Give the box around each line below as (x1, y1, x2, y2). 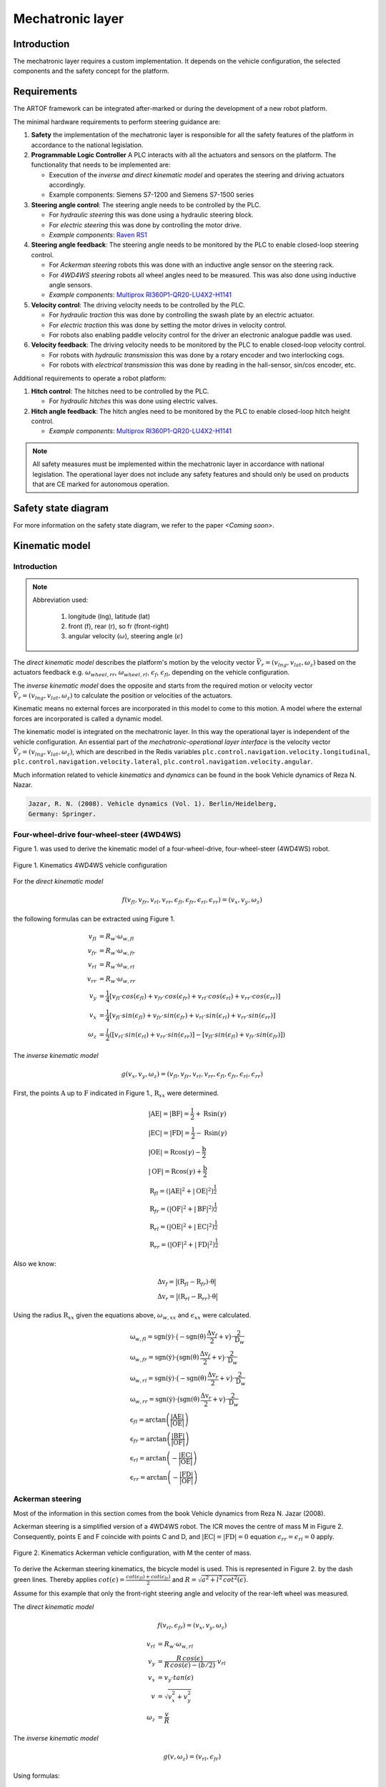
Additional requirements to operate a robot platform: (13, 374, 167, 382)
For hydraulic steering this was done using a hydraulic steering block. (49, 211, 254, 219)
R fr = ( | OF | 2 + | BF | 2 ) (149, 1204, 214, 1214)
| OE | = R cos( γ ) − (148, 1148, 202, 1156)
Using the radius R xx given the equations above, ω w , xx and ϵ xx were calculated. (13, 1311, 252, 1322)
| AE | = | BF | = (148, 1109, 189, 1118)
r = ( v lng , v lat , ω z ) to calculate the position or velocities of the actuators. (18, 691, 233, 701)
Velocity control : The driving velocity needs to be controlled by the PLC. (31, 300, 246, 309)
